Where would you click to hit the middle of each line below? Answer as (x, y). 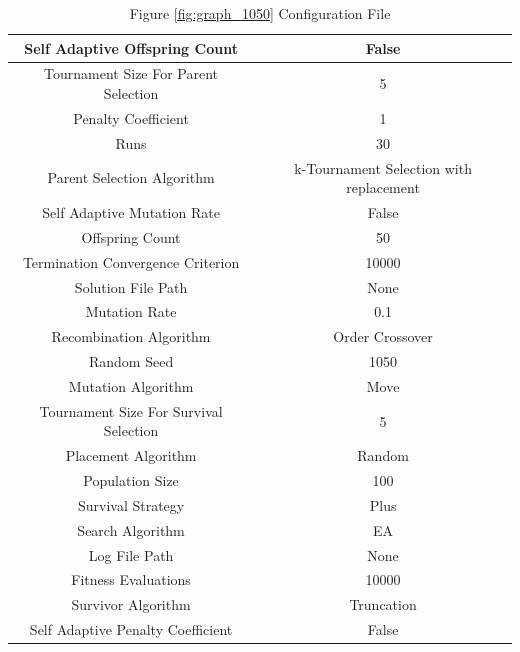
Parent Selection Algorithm (131, 177)
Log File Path (131, 554)
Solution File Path (131, 286)
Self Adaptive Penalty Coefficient (131, 629)
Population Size (131, 480)
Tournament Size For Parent (131, 73)
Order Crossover (383, 336)
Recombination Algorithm (131, 336)
